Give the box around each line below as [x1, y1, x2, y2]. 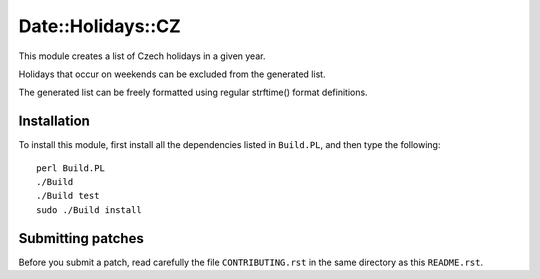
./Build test [36, 190, 100, 202]
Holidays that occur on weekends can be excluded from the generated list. [18, 68, 326, 80]
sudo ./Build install [36, 204, 142, 215]
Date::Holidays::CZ [18, 15, 182, 37]
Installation [18, 113, 90, 130]
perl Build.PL [36, 162, 105, 174]
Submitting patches [18, 230, 144, 247]
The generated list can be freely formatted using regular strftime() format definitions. [18, 86, 369, 99]
